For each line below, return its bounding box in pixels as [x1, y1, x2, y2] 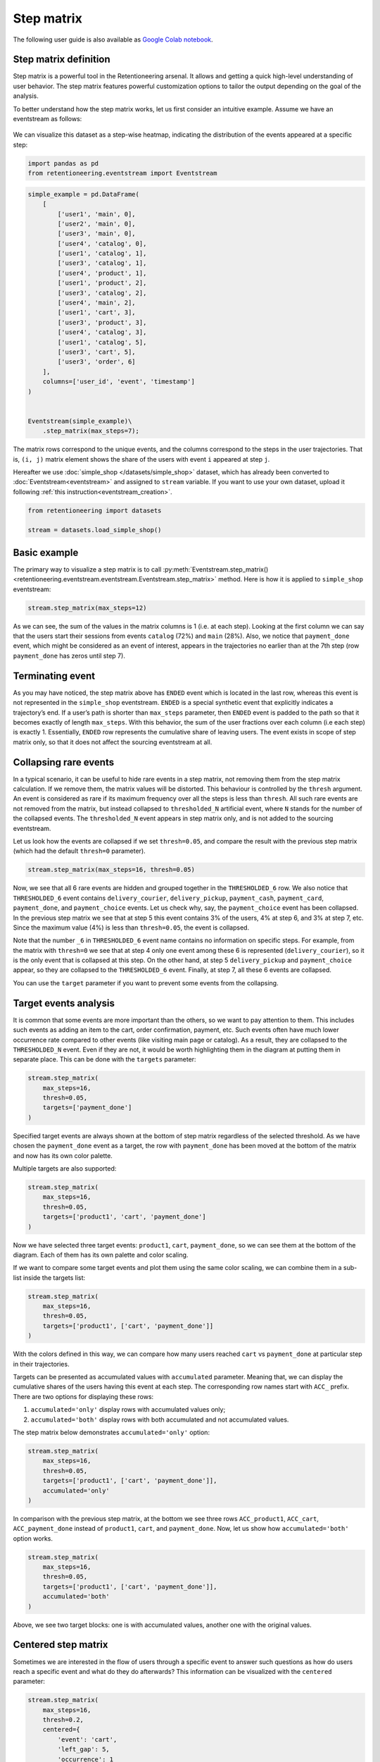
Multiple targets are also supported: [13, 1164, 117, 1173]
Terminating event [13, 670, 96, 682]
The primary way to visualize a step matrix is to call [13, 565, 162, 574]
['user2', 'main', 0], [57, 219, 137, 228]
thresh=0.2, [42, 1716, 84, 1724]
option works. [13, 1534, 53, 1543]
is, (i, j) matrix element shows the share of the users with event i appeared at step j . [13, 455, 270, 463]
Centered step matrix [13, 1639, 108, 1651]
